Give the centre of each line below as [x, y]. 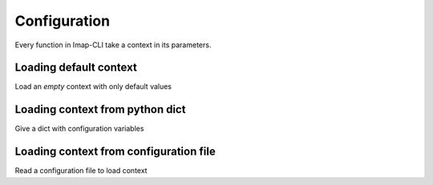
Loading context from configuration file [115, 152]
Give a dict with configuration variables [79, 129]
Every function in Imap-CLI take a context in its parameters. [113, 45]
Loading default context [76, 68]
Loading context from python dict [100, 109]
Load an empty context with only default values [93, 86]
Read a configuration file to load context [81, 171]
